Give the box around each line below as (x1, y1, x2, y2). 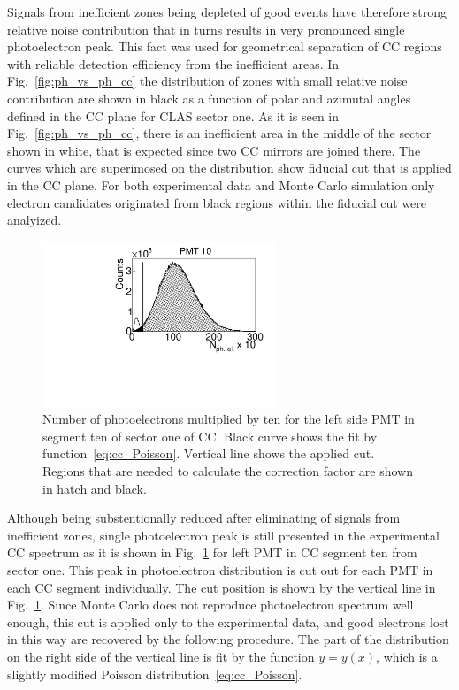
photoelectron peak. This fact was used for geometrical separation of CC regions (7, 37, 442, 56)
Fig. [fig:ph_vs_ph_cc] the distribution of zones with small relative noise (7, 72, 408, 90)
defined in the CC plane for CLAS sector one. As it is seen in (7, 106, 340, 125)
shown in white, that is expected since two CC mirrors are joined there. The (7, 141, 421, 159)
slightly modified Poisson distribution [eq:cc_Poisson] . (7, 664, 302, 683)
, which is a (376, 648, 438, 665)
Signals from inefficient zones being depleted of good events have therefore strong (7, 3, 448, 20)
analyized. (7, 211, 62, 229)
